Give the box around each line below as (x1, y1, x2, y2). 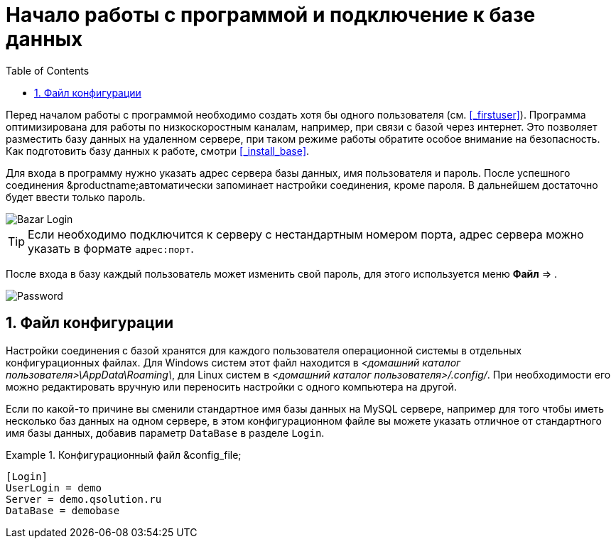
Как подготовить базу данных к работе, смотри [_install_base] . (6, 144, 310, 157)
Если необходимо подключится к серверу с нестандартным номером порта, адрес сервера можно (28, 227, 584, 241)
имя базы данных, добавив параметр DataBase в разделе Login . (6, 426, 325, 439)
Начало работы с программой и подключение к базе (6, 3, 536, 27)
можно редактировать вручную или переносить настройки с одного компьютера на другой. (6, 380, 457, 393)
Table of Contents (6, 64, 90, 77)
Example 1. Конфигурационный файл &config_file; (6, 448, 242, 461)
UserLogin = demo (6, 482, 102, 494)
